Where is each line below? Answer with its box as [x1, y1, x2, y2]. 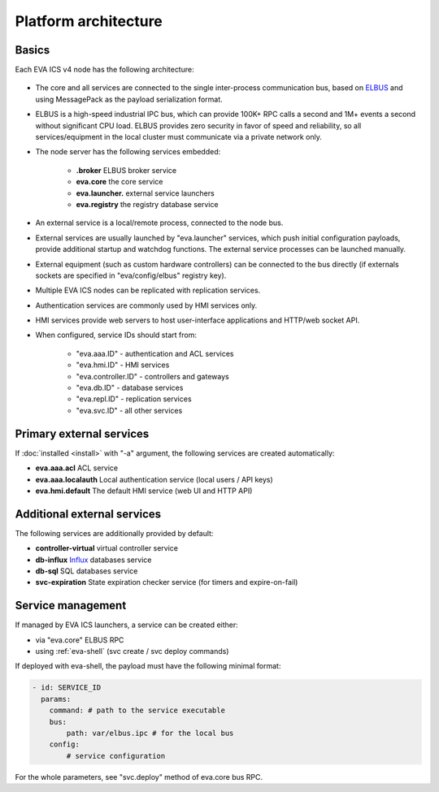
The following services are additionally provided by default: [15, 528, 214, 538]
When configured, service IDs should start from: [35, 330, 197, 340]
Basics [15, 43, 50, 57]
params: [41, 695, 72, 703]
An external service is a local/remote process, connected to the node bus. [35, 218, 284, 227]
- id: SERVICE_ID [32, 683, 102, 692]
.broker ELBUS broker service [76, 165, 177, 175]
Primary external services [15, 426, 150, 440]
